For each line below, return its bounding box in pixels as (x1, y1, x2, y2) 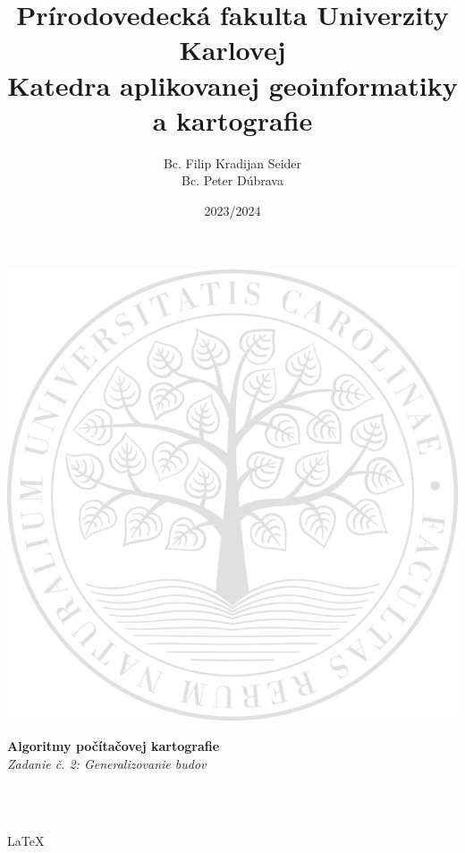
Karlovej (179, 31, 286, 68)
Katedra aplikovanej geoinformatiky (7, 66, 458, 103)
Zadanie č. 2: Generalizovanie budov (7, 754, 207, 772)
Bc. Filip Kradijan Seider (163, 153, 302, 172)
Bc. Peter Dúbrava (182, 171, 283, 190)
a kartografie (152, 101, 313, 138)
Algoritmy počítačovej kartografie (7, 737, 220, 755)
